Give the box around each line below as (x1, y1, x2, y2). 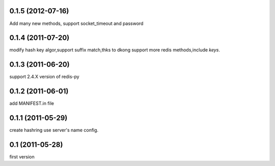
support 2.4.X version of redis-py (9, 74, 79, 80)
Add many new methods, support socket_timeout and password (9, 20, 144, 26)
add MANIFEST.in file (9, 100, 54, 106)
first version (9, 154, 35, 160)
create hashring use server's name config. (9, 127, 99, 133)
